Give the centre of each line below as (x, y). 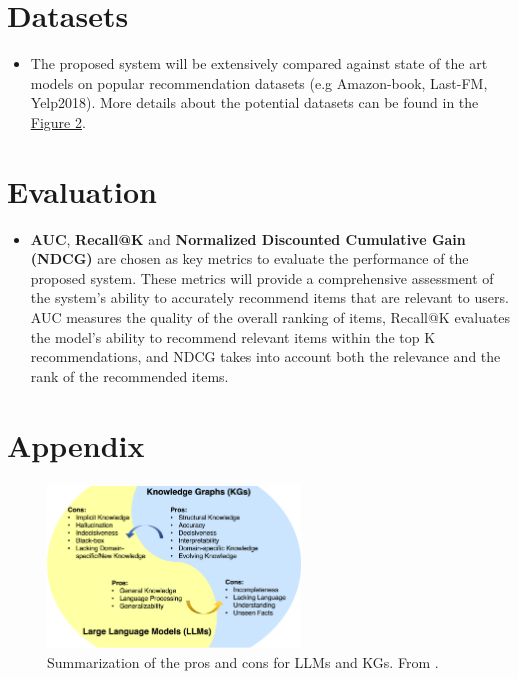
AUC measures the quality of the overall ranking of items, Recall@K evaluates (270, 317)
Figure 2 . (58, 121)
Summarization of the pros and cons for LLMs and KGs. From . (243, 661)
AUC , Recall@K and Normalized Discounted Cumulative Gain (248, 238)
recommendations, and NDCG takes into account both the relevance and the (265, 356)
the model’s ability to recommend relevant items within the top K (233, 336)
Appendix (76, 444)
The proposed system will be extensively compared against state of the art (259, 63)
